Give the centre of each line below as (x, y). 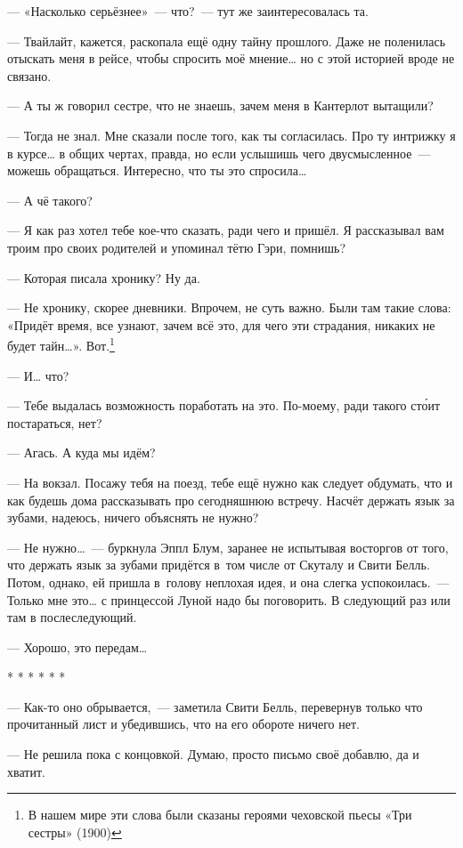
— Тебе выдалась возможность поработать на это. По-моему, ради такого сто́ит (224, 405)
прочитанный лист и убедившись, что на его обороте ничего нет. (183, 724)
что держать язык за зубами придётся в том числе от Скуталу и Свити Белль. (219, 565)
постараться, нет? (55, 422)
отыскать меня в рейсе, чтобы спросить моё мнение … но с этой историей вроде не (231, 58)
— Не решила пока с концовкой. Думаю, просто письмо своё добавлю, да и (213, 754)
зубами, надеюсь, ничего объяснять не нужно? (133, 517)
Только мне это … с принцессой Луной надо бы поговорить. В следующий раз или (229, 599)
